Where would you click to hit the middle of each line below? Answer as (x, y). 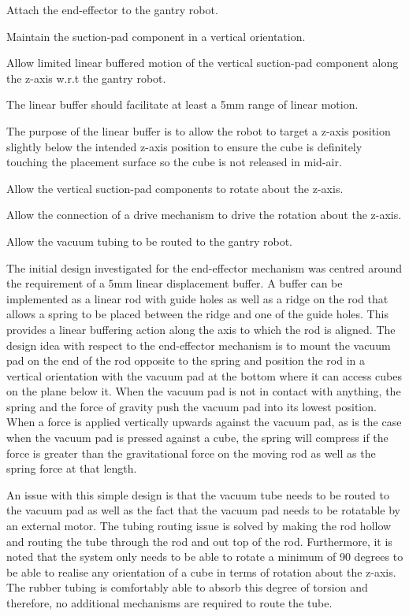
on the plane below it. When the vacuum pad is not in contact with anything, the (204, 391)
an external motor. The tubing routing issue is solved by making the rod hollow (199, 526)
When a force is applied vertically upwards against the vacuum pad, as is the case (204, 422)
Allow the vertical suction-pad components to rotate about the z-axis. (175, 188)
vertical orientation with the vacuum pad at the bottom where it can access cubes (204, 375)
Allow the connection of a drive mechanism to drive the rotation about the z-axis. (204, 215)
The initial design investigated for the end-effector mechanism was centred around (204, 267)
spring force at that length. (72, 468)
